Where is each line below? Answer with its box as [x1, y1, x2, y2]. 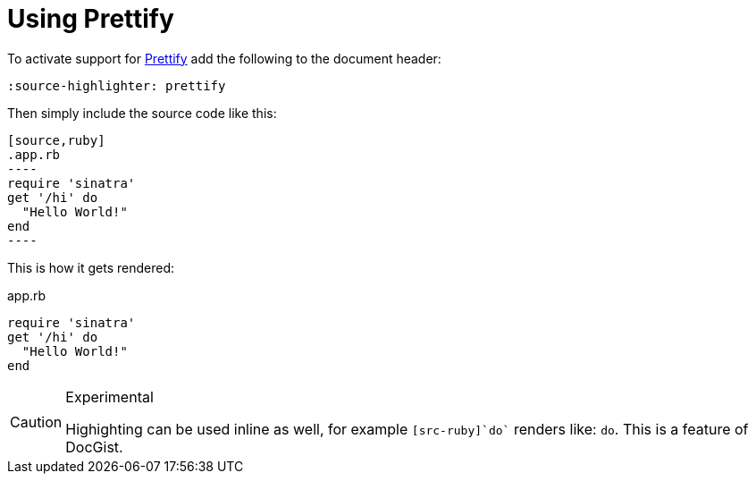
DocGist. [65, 437, 123, 456]
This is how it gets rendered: [7, 259, 175, 275]
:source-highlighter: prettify [7, 78, 226, 93]
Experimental [65, 387, 154, 406]
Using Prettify [7, 4, 174, 34]
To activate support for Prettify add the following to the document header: [7, 50, 441, 66]
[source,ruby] [7, 132, 105, 148]
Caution [10, 412, 63, 431]
